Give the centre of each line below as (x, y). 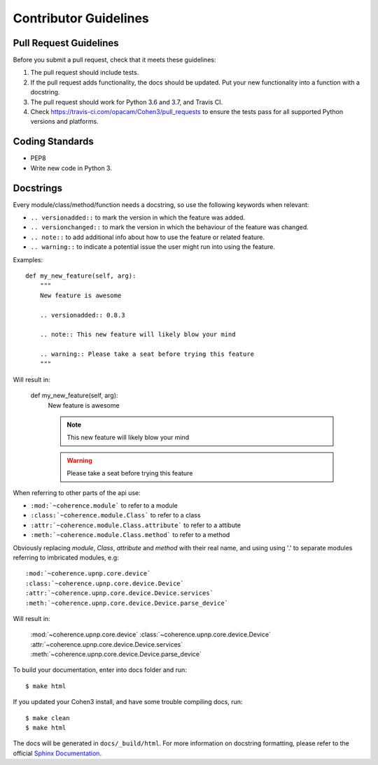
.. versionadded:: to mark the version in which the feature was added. (138, 217)
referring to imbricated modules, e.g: (66, 557)
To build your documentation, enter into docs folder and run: (100, 670)
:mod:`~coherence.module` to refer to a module (104, 505)
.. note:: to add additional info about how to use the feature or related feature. (148, 237)
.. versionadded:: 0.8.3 (82, 315)
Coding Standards (53, 142)
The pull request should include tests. (85, 73)
